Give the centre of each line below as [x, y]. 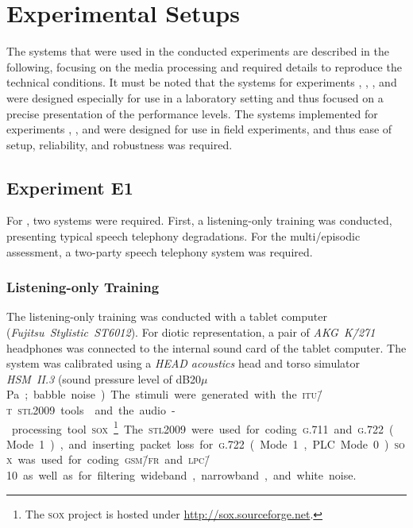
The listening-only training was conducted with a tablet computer [167, 316]
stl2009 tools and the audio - [96, 410]
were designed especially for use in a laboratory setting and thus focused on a [195, 97]
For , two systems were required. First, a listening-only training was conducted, [199, 220]
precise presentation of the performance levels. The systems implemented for [192, 113]
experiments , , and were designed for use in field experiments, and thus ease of [199, 129]
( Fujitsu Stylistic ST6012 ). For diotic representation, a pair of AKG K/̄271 [191, 332]
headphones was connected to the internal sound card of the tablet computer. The [206, 347]
